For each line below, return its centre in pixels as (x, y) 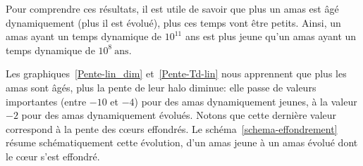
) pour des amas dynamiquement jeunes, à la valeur (246, 101)
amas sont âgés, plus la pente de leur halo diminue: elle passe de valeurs (161, 87)
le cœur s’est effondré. (53, 156)
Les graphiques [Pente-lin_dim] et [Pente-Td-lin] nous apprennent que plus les (176, 74)
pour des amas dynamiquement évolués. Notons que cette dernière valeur (179, 115)
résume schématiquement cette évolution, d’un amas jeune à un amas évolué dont (182, 142)
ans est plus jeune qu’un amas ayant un (271, 36)
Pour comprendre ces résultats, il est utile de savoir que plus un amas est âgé (172, 8)
